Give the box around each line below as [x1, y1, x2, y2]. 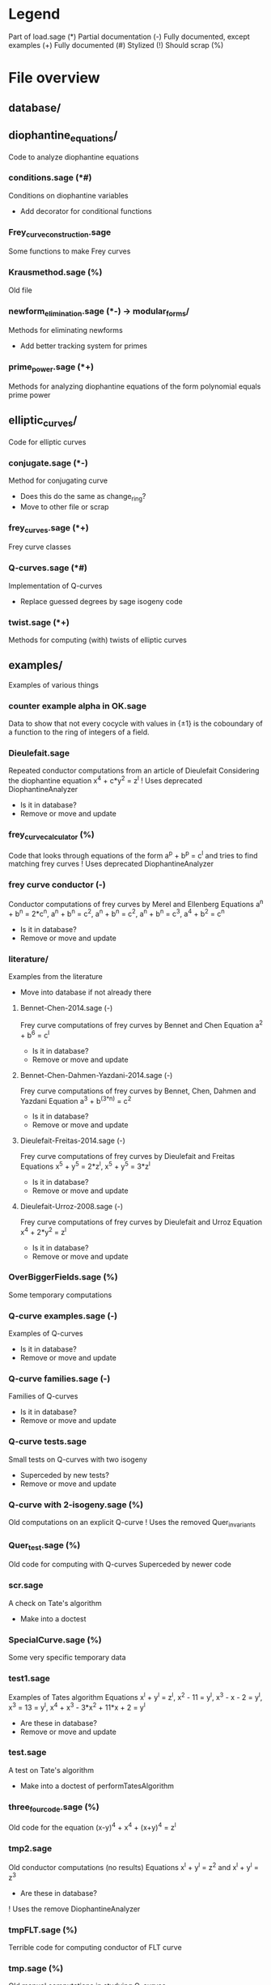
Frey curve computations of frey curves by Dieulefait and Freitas [19, 1152, 235, 1161]
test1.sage [8, 1672, 50, 1684]
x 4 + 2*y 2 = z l [19, 1225, 67, 1237]
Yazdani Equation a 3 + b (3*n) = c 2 [19, 1094, 132, 1105]
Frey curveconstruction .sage [8, 226, 112, 239]
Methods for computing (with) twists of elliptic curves [8, 635, 188, 645]
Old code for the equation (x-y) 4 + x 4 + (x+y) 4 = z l [8, 1821, 176, 1833]
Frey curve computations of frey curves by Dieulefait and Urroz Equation [19, 1216, 263, 1227]
